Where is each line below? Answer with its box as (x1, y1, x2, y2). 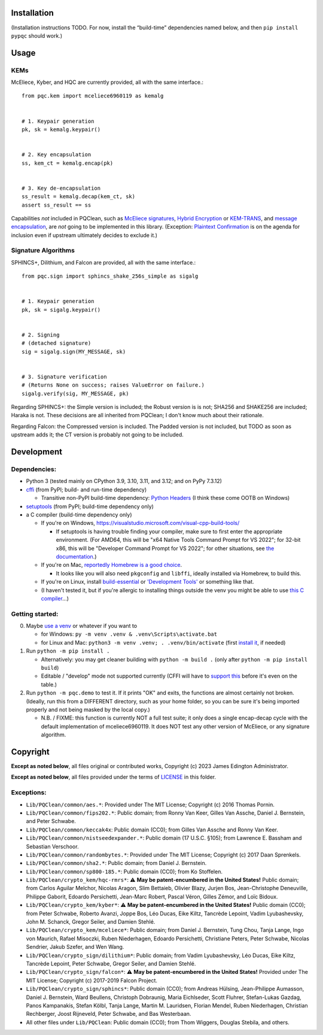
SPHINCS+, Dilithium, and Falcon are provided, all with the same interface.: (11, 259, 196, 266)
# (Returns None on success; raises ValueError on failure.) (22, 382, 205, 388)
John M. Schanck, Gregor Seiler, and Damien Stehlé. (26, 918, 156, 925)
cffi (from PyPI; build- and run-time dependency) (26, 485, 147, 493)
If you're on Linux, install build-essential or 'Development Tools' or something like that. (41, 578, 254, 585)
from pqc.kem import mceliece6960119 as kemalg (22, 93, 164, 99)
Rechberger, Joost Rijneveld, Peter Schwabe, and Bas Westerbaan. (26, 1010, 191, 1018)
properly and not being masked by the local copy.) (26, 706, 151, 713)
